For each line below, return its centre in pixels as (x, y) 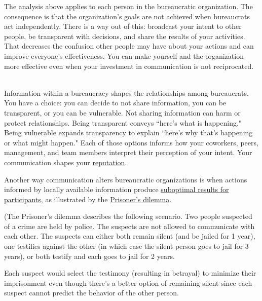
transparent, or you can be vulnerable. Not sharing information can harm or (122, 112)
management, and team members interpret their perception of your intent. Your (128, 152)
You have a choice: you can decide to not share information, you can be (115, 103)
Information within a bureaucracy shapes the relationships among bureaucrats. (126, 92)
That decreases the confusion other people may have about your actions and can (129, 46)
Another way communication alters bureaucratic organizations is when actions (126, 179)
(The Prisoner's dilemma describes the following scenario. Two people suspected (128, 216)
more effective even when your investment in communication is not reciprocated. (129, 66)
